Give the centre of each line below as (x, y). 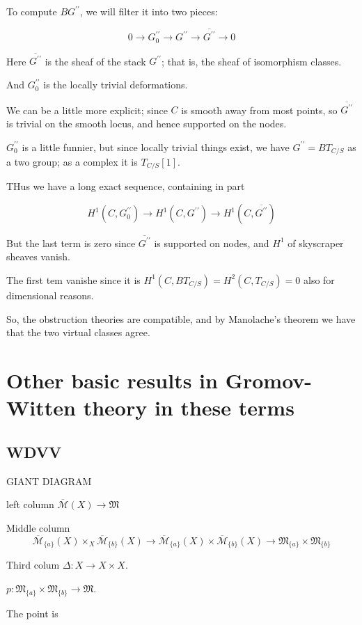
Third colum (33, 565)
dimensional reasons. (50, 295)
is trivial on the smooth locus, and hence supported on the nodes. (147, 123)
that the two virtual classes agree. (78, 332)
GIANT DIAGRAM (49, 481)
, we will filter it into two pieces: (149, 11)
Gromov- (269, 380)
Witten (41, 408)
